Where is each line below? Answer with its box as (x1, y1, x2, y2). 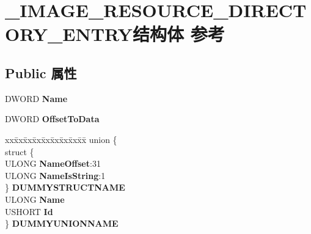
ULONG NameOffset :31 (5, 157, 101, 170)
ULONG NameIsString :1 (5, 169, 106, 181)
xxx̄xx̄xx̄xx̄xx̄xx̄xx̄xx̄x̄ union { (5, 133, 117, 145)
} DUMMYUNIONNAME (5, 217, 119, 230)
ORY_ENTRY (5, 21, 133, 46)
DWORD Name (5, 92, 68, 104)
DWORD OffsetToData (5, 112, 100, 125)
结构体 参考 (132, 21, 225, 46)
